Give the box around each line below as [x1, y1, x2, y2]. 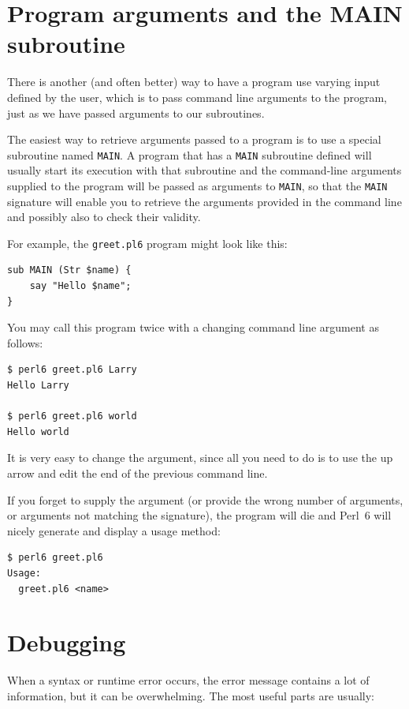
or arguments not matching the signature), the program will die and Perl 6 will [7, 507, 392, 523]
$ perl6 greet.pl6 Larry [7, 364, 137, 376]
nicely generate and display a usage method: [7, 522, 221, 538]
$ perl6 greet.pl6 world [7, 411, 137, 422]
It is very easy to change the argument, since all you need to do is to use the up [7, 449, 393, 466]
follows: [7, 334, 43, 351]
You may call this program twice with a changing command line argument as [7, 319, 379, 336]
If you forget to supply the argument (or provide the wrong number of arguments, [7, 491, 403, 508]
